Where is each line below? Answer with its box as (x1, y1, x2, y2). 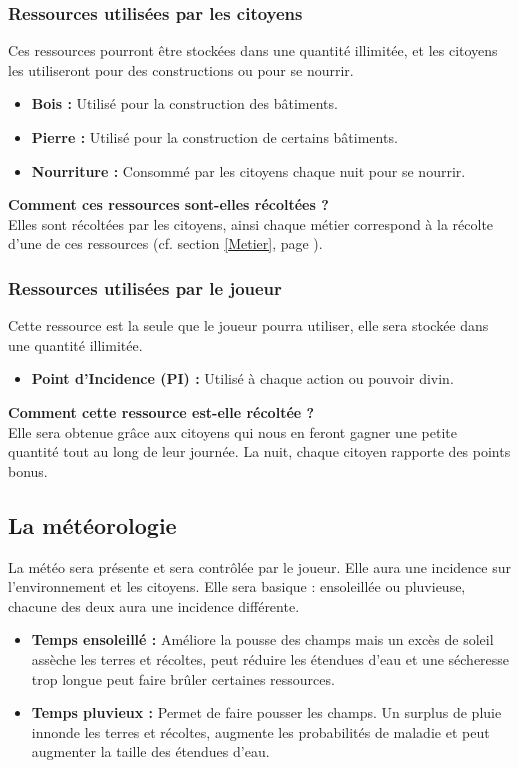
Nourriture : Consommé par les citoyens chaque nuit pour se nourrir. (31, 160, 466, 181)
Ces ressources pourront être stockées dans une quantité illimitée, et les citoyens (8, 40, 498, 61)
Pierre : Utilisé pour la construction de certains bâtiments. (31, 127, 398, 147)
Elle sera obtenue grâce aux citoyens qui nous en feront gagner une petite (8, 421, 457, 442)
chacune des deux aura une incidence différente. (8, 595, 300, 616)
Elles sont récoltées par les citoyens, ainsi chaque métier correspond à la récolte (8, 213, 494, 234)
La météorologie (8, 509, 177, 540)
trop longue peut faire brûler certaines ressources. (31, 668, 335, 689)
